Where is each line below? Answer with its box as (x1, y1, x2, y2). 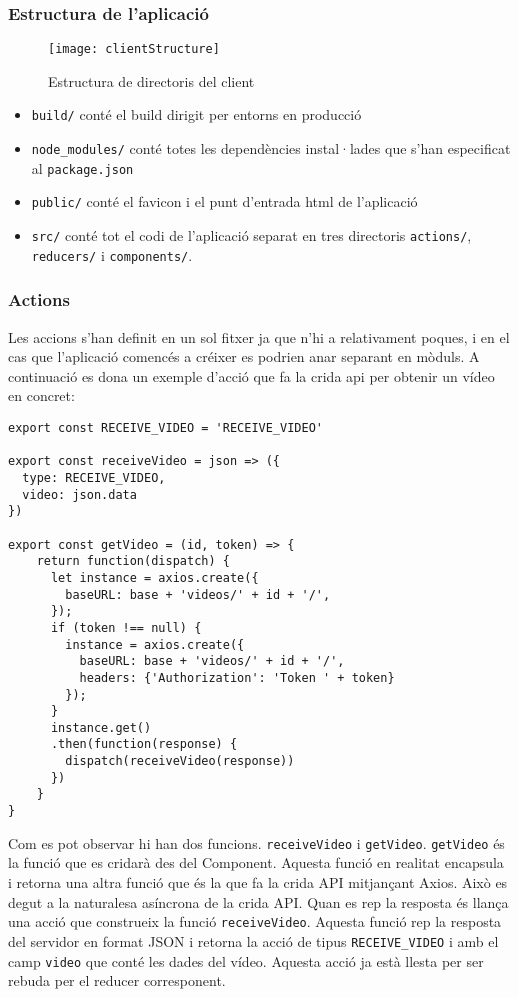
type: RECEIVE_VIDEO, (22, 470, 166, 485)
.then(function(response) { (50, 737, 238, 752)
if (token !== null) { (50, 620, 202, 635)
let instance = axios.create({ (50, 570, 259, 585)
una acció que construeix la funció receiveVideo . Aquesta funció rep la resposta (8, 911, 502, 932)
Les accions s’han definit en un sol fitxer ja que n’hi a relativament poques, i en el (8, 326, 510, 347)
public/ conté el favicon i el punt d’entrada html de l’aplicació (31, 191, 418, 212)
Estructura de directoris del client (48, 70, 255, 91)
